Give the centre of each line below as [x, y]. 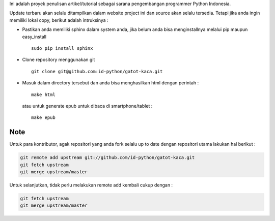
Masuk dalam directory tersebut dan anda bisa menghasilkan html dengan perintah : [111, 83]
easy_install [34, 37]
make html [43, 94]
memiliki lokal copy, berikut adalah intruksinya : [59, 20]
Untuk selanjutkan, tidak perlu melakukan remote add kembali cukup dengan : [91, 185]
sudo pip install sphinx [62, 48]
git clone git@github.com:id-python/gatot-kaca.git [97, 71]
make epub [43, 118]
